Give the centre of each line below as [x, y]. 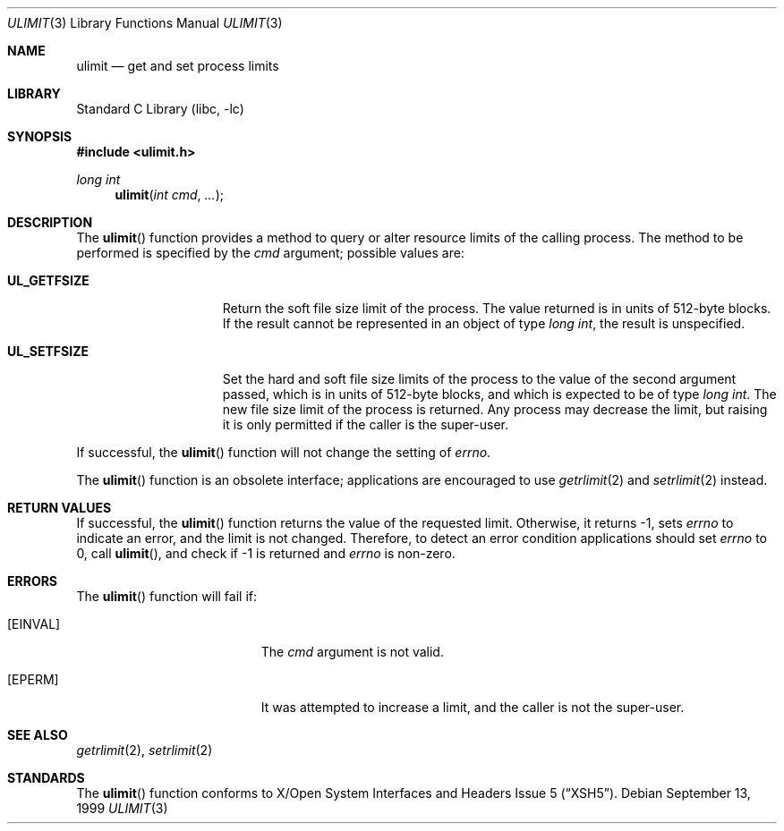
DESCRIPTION [50, 222]
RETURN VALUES [60, 508]
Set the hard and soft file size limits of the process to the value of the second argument [479, 379]
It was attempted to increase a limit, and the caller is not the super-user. [473, 707]
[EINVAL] [34, 624]
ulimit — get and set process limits [178, 66]
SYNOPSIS [40, 136]
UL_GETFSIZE [48, 280]
